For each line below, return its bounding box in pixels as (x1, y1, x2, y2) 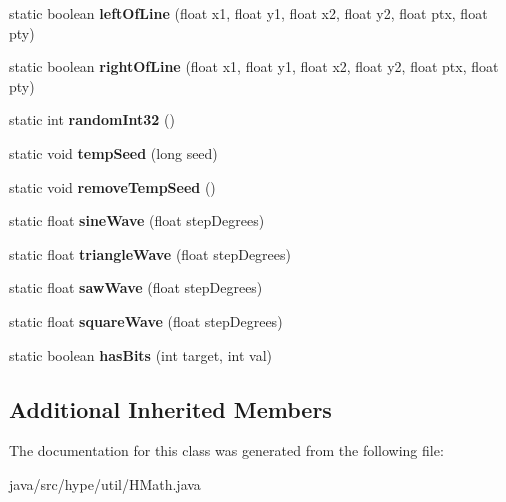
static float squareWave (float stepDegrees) (9, 310, 283, 331)
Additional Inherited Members (9, 393, 332, 424)
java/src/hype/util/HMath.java (9, 473, 201, 494)
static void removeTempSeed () (9, 176, 216, 197)
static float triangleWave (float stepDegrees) (9, 243, 291, 264)
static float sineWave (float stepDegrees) (9, 210, 265, 231)
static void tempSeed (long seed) (9, 142, 218, 163)
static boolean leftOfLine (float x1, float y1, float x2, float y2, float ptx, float (9, 3, 488, 23)
